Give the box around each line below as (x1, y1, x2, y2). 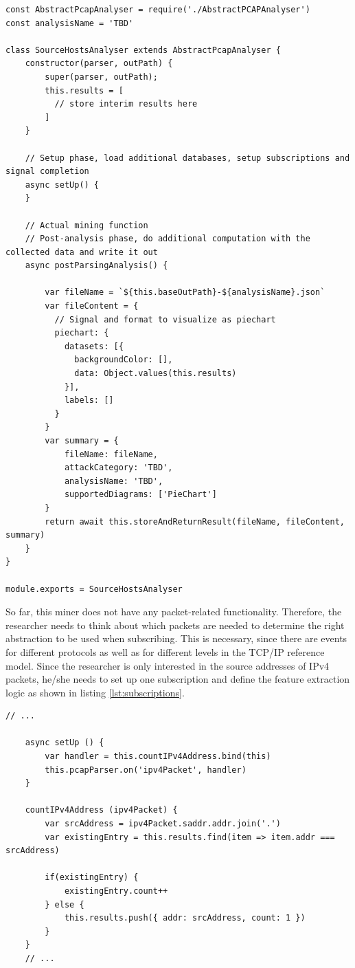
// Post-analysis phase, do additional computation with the (25, 234, 310, 244)
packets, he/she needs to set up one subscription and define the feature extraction (5, 672, 350, 686)
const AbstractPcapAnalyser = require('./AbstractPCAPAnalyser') (5, 5, 310, 14)
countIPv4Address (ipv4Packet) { (25, 805, 178, 815)
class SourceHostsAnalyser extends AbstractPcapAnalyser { (5, 45, 281, 55)
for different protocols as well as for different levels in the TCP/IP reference (5, 644, 325, 659)
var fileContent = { (45, 301, 139, 311)
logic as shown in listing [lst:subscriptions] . (5, 685, 185, 699)
